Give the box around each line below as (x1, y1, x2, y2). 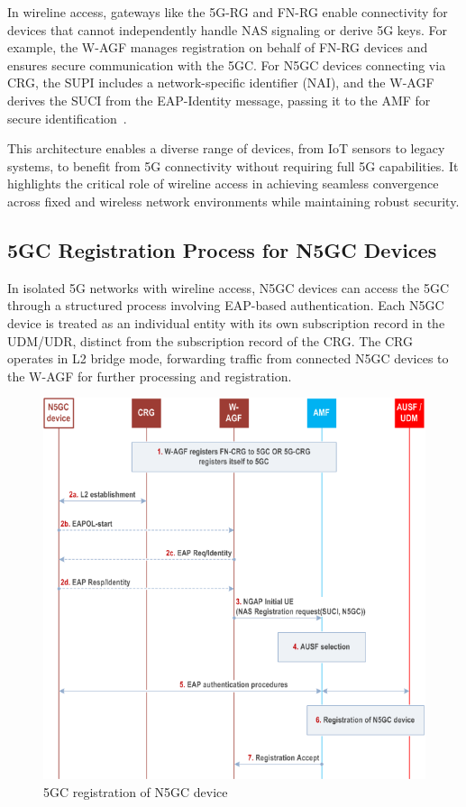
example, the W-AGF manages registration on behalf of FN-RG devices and (7, 38, 428, 57)
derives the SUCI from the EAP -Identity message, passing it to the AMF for (7, 90, 431, 109)
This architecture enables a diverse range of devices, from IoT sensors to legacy (7, 139, 445, 158)
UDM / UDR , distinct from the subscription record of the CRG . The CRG (7, 331, 413, 350)
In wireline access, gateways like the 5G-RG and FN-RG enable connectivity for (7, 3, 448, 21)
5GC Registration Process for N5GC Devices (7, 235, 437, 263)
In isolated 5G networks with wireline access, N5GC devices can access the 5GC (7, 278, 450, 297)
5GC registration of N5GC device (43, 782, 228, 801)
